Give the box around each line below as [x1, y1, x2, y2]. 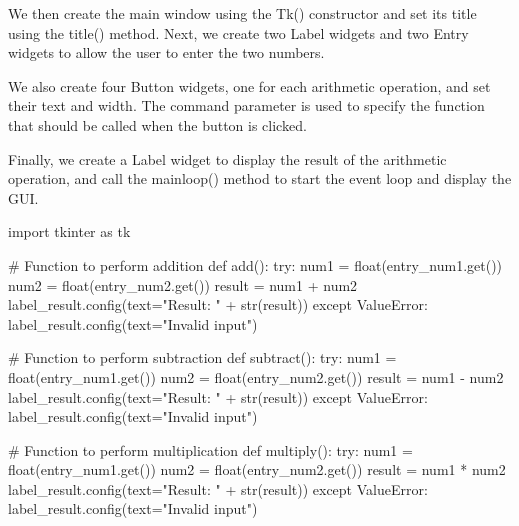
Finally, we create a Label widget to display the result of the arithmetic [8, 148, 447, 169]
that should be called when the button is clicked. [8, 114, 307, 135]
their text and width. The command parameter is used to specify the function [8, 95, 485, 116]
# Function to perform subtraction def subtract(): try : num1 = [8, 347, 397, 368]
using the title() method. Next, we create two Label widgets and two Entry [8, 22, 469, 43]
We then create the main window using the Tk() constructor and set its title [8, 3, 477, 23]
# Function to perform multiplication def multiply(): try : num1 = [8, 439, 413, 460]
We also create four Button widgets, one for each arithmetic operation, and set [8, 75, 491, 96]
